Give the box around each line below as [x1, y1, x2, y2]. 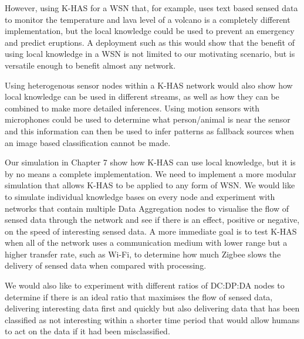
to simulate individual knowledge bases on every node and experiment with [5, 190, 275, 202]
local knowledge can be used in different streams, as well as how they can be [5, 90, 279, 103]
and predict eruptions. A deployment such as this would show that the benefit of [5, 36, 295, 48]
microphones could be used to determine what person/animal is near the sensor [5, 113, 291, 126]
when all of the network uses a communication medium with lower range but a [5, 236, 288, 249]
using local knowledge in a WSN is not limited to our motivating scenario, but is [5, 48, 295, 60]
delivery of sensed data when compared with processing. [5, 259, 207, 272]
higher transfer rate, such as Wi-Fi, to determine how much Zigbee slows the [5, 248, 281, 260]
